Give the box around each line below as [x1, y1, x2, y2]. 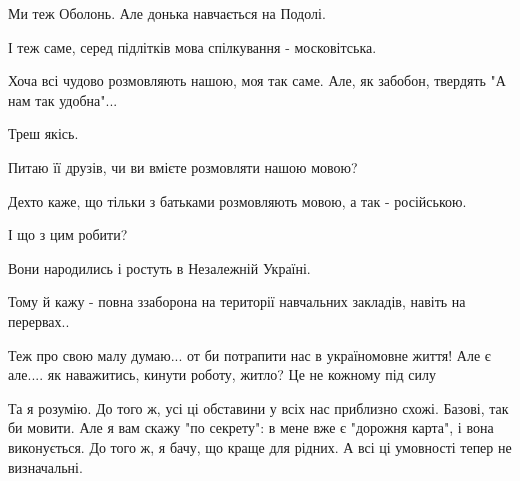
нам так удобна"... [8, 89, 118, 110]
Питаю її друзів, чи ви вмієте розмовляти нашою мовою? [8, 156, 358, 177]
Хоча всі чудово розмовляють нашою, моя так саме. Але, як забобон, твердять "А [8, 70, 506, 91]
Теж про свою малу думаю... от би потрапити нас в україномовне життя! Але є [8, 344, 491, 365]
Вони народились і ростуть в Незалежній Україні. [8, 257, 311, 278]
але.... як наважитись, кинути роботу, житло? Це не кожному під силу [8, 364, 436, 385]
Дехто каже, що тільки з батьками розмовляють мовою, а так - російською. [8, 190, 467, 211]
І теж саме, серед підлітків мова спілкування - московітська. [8, 36, 377, 57]
